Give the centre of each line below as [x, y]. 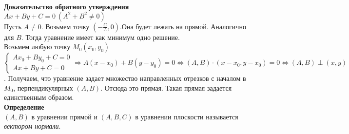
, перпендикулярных [43, 87]
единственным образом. [39, 97]
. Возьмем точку [65, 26]
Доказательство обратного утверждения [67, 6]
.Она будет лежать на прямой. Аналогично [183, 26]
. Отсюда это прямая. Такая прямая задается [166, 87]
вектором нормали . [32, 126]
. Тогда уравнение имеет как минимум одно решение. [100, 37]
